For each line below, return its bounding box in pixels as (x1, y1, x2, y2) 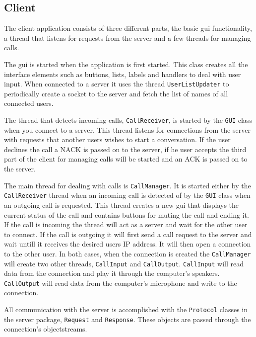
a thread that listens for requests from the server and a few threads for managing (4, 32, 251, 43)
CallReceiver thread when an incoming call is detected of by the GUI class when (4, 190, 251, 200)
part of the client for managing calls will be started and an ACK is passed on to (4, 154, 248, 164)
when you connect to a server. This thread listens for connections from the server (4, 124, 251, 135)
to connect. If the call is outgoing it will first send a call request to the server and (4, 229, 252, 239)
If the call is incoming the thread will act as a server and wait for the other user (4, 219, 248, 230)
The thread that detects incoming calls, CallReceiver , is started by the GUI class (4, 115, 252, 125)
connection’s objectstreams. (4, 324, 87, 334)
